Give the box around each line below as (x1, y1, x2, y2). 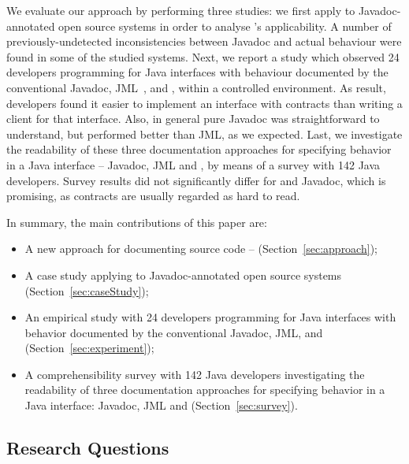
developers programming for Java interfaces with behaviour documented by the (6, 64, 389, 80)
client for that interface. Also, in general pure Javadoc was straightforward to (6, 110, 380, 127)
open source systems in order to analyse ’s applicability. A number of (58, 17, 392, 34)
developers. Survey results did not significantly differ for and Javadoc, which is (6, 172, 386, 188)
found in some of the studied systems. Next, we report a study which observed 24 (6, 48, 400, 65)
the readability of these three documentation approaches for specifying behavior (6, 141, 392, 158)
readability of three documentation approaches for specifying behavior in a (24, 381, 385, 398)
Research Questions (6, 436, 169, 460)
